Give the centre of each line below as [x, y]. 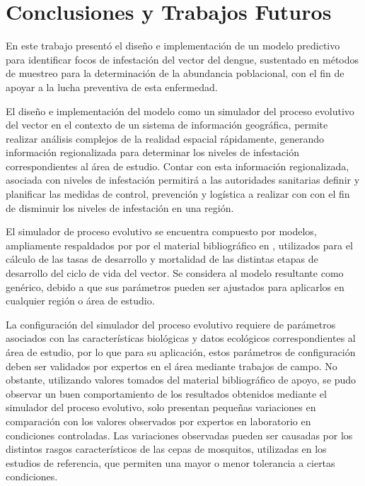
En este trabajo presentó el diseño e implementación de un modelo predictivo [173, 46]
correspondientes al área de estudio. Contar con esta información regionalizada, [178, 166]
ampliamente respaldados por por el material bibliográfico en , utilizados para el [179, 245]
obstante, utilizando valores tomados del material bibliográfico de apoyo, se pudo [181, 380]
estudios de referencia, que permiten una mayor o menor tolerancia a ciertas [170, 462]
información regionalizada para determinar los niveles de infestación [153, 152]
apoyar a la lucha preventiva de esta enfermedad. [112, 87]
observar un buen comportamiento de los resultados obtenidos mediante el [166, 393]
